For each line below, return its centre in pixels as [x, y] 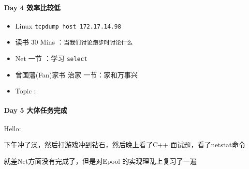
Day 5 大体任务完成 [36, 110]
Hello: [13, 128]
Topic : [26, 91]
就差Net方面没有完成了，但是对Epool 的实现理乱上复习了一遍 [100, 161]
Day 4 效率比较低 [32, 7]
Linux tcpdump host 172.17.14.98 [68, 25]
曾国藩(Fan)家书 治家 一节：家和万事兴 [76, 74]
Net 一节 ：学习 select [51, 58]
